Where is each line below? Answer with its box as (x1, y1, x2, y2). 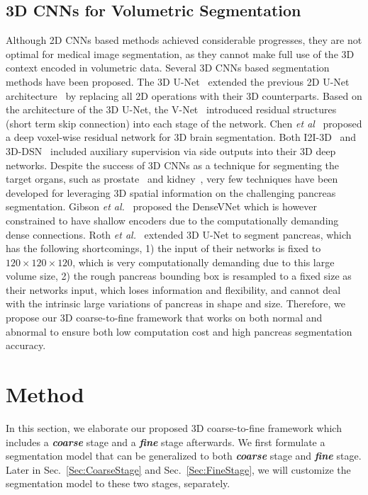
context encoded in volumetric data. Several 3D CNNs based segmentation (6, 60, 330, 75)
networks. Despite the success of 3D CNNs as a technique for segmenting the (6, 157, 339, 172)
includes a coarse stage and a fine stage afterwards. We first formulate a (6, 434, 325, 449)
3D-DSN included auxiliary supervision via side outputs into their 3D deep (6, 143, 336, 158)
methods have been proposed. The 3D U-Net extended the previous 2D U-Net (6, 74, 350, 89)
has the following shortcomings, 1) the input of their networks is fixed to (6, 241, 321, 256)
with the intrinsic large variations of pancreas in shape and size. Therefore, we (6, 296, 345, 311)
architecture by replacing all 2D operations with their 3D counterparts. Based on (6, 88, 362, 103)
